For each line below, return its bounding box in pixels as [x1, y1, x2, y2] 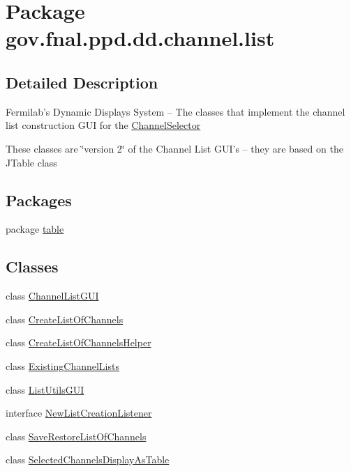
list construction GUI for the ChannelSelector [6, 118, 201, 132]
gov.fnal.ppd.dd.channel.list [6, 24, 275, 52]
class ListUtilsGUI [6, 382, 84, 396]
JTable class [6, 155, 57, 169]
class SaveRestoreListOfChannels [6, 428, 147, 443]
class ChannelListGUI [6, 288, 99, 303]
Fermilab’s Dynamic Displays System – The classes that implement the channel [6, 104, 345, 118]
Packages [6, 189, 72, 210]
